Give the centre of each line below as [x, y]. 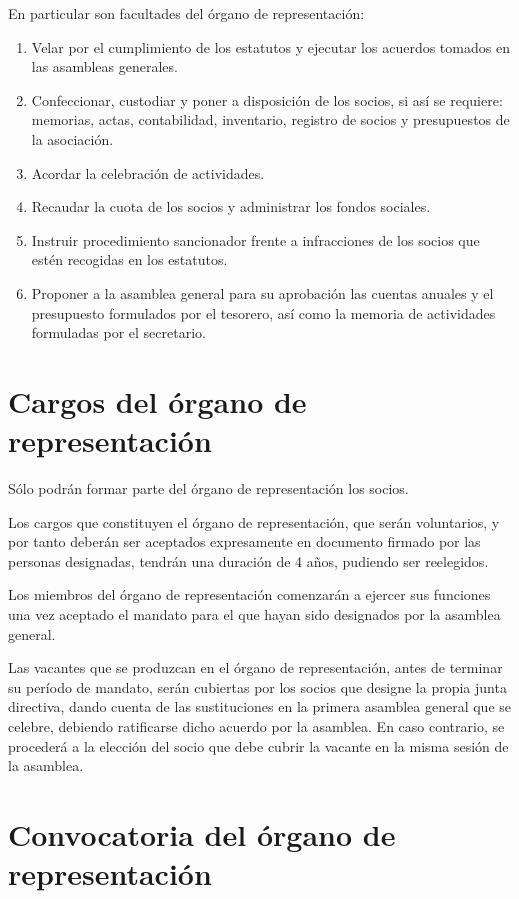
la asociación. [72, 138]
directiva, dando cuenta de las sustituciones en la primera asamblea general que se [260, 706]
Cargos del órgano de [157, 400]
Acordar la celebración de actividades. [148, 172]
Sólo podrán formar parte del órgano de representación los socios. [208, 488]
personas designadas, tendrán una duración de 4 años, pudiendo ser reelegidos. [248, 560]
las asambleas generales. [104, 66]
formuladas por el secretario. [118, 332]
